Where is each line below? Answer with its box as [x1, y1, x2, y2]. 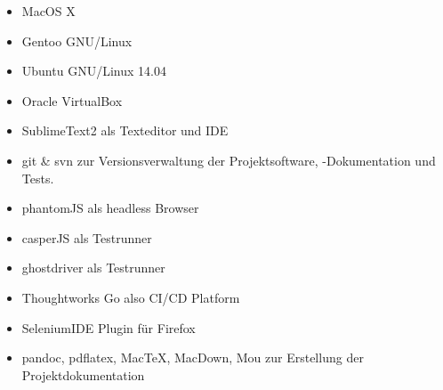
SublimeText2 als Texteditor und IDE [21, 121, 229, 140]
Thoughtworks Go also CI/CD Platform [21, 288, 240, 306]
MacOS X [21, 2, 76, 20]
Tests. [21, 168, 54, 187]
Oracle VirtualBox [21, 91, 123, 110]
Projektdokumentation [21, 365, 145, 384]
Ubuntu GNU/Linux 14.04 [21, 61, 166, 80]
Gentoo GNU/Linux [21, 31, 133, 50]
